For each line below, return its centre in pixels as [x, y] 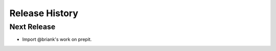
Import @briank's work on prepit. [57, 39]
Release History [44, 13]
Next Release [32, 27]
